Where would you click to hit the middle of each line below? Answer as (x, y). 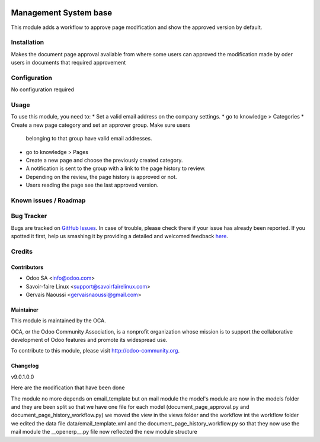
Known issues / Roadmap (48, 200)
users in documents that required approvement (68, 63)
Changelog (25, 366)
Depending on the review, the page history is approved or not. (101, 177)
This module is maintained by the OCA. (58, 321)
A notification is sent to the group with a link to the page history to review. (116, 168)
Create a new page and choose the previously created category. (104, 160)
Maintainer (25, 310)
